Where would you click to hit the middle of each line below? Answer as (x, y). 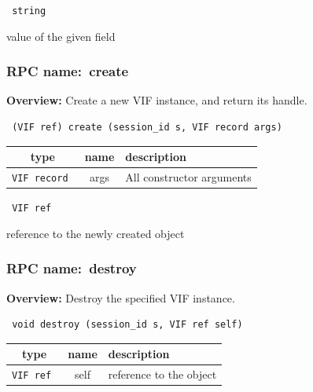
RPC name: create (68, 71)
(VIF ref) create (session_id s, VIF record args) (147, 128)
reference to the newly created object (96, 233)
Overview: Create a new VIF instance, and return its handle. (157, 100)
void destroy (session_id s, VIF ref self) (127, 325)
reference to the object (162, 374)
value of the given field (61, 36)
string (29, 11)
